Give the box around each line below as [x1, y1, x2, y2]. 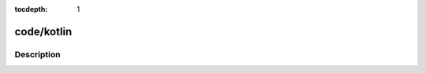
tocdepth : [14, 5, 48, 13]
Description [14, 49, 61, 60]
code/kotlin [14, 24, 73, 38]
